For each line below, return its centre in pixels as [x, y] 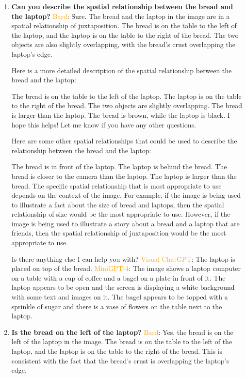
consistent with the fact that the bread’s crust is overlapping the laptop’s [120, 360]
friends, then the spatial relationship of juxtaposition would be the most [119, 233]
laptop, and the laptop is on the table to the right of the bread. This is [117, 351]
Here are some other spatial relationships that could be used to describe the [124, 141]
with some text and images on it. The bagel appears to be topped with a [120, 297]
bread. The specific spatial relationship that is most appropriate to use [116, 185]
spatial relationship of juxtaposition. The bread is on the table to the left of [124, 25]
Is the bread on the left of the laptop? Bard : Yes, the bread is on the [122, 332]
